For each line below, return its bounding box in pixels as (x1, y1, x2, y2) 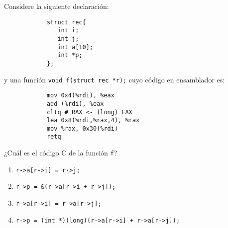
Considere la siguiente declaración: (4, 1, 109, 11)
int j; (57, 35, 79, 42)
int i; (57, 27, 79, 34)
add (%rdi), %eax (46, 100, 104, 107)
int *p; (57, 52, 83, 59)
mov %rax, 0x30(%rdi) (46, 125, 118, 132)
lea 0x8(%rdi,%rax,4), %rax (46, 117, 140, 124)
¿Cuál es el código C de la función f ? (4, 148, 117, 158)
